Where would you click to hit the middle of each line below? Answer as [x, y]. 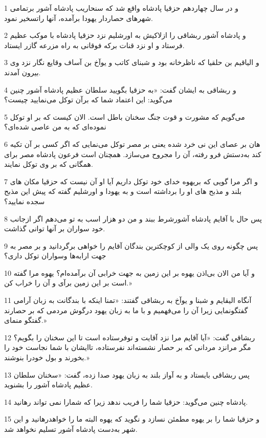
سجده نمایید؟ [25, 201]
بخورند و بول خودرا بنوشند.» [47, 357]
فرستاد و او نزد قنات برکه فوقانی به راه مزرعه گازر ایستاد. [94, 45]
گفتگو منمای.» [26, 320]
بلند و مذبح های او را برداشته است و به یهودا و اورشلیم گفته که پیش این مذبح [123, 191]
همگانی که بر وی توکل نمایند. [49, 164]
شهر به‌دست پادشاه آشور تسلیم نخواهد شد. [71, 429]
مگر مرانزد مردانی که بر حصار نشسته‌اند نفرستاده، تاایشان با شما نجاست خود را [128, 347]
